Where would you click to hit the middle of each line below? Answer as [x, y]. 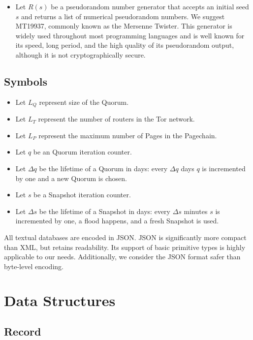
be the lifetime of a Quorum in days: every [103, 168]
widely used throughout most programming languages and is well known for [130, 35]
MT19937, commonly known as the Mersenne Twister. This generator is [124, 26]
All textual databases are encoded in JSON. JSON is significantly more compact [125, 237]
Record [23, 331]
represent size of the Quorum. [84, 102]
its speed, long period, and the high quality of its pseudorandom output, [125, 45]
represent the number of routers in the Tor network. [116, 119]
